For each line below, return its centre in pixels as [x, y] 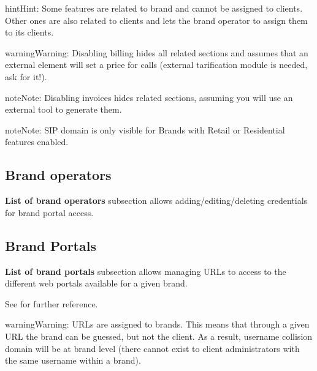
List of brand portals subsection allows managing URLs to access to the [146, 271]
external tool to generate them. [63, 109]
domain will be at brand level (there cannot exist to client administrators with [152, 348]
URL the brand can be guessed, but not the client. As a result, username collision [159, 336]
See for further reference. [52, 303]
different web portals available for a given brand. [96, 283]
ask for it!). [26, 76]
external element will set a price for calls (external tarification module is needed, [156, 65]
